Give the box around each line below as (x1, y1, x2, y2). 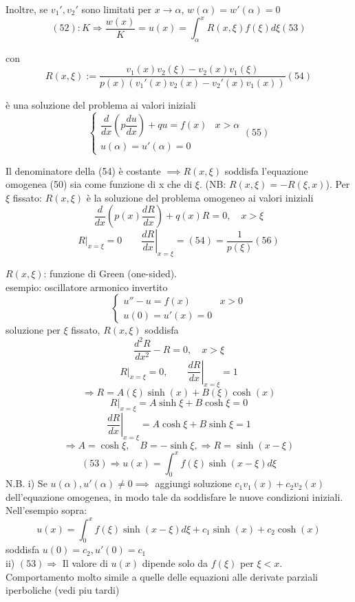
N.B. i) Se (6, 476, 47, 491)
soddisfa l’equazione (224, 163, 308, 178)
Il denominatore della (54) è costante (6, 163, 161, 178)
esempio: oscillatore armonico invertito (6, 279, 168, 294)
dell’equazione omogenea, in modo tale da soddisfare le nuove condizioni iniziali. (6, 489, 343, 504)
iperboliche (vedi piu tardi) (6, 583, 120, 597)
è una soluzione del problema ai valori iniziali (6, 97, 196, 111)
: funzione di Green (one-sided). (43, 266, 177, 281)
